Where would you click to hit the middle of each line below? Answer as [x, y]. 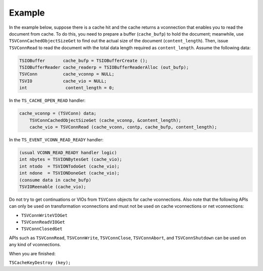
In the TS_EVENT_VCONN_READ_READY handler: [56, 140]
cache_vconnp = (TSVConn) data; [58, 114]
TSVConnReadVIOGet [43, 222]
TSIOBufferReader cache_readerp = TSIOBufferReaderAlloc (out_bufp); [104, 68]
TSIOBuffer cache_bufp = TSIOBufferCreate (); [84, 60]
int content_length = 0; [67, 88]
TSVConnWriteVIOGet [44, 215]
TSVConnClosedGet [42, 229]
